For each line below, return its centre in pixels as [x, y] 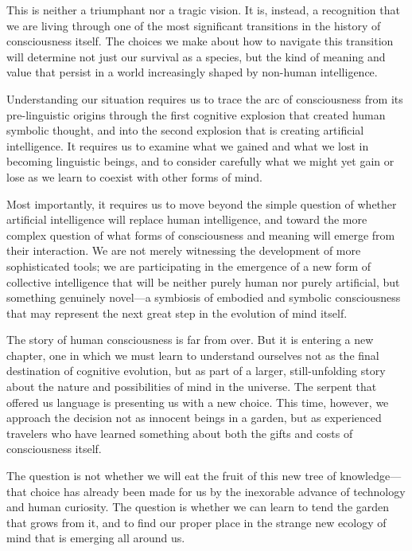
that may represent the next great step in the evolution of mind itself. [177, 313]
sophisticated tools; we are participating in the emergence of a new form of [189, 266]
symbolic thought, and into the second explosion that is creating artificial [185, 130]
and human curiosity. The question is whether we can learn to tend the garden [198, 507]
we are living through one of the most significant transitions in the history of [194, 25]
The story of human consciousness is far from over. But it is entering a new [190, 340]
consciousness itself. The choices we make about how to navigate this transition [200, 41]
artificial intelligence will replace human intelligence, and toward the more [187, 219]
